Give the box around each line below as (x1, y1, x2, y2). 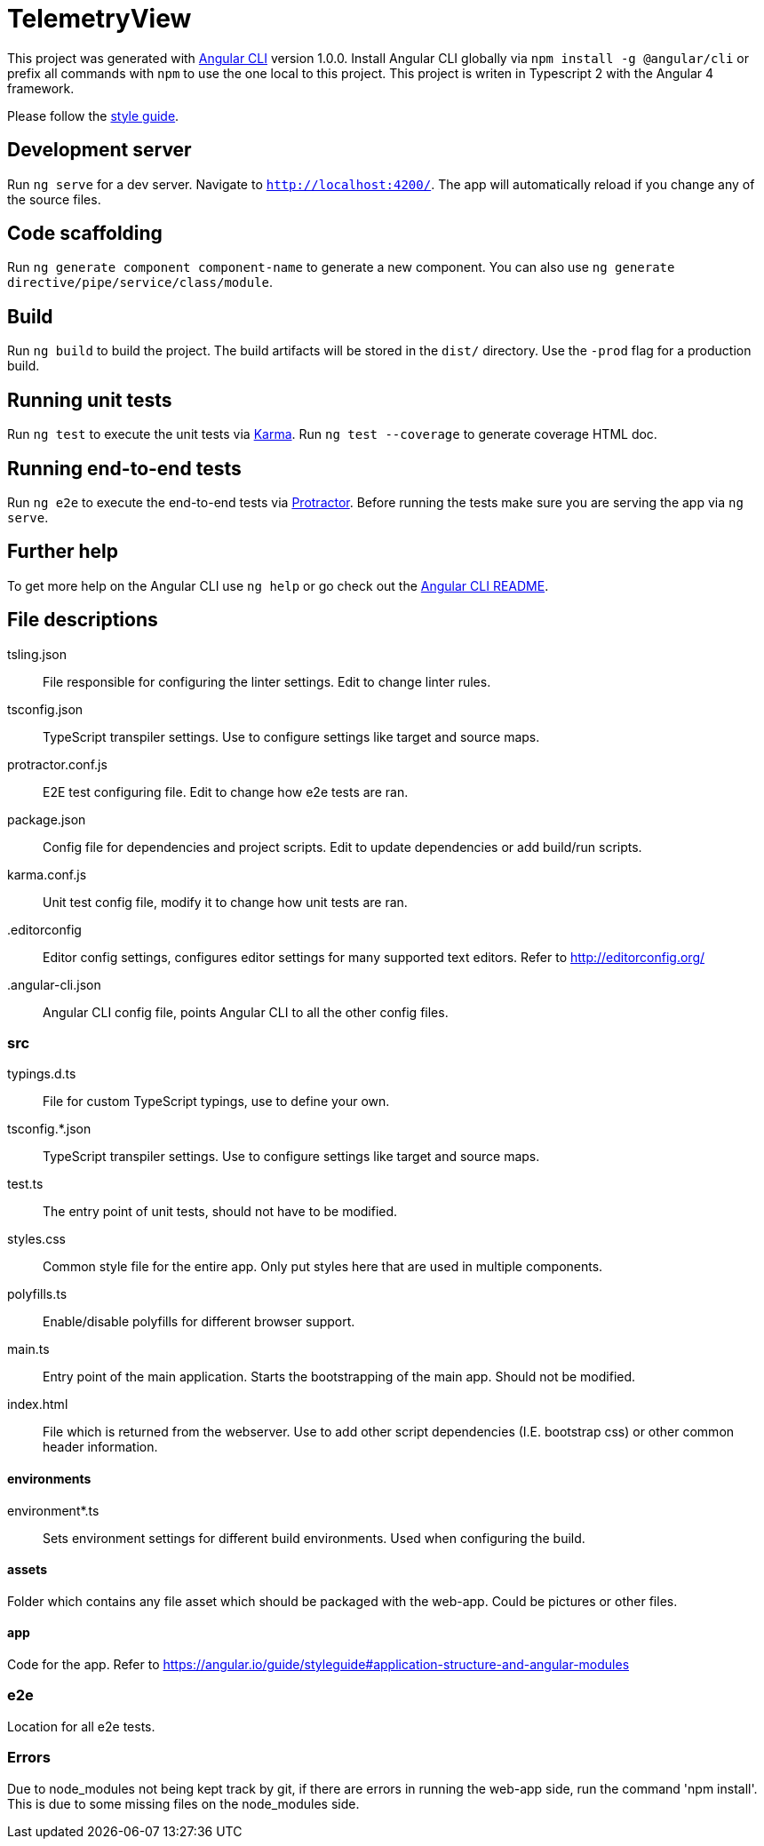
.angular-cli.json (7, 976, 101, 992)
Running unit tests (7, 388, 172, 411)
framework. (7, 80, 75, 96)
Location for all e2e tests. (7, 1718, 155, 1734)
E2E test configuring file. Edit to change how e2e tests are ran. (43, 784, 409, 800)
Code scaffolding (7, 222, 163, 245)
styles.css (7, 1231, 66, 1247)
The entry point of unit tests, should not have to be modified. (43, 1204, 398, 1220)
